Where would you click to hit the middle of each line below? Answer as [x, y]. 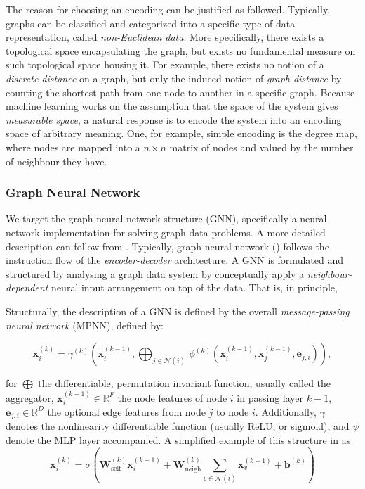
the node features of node [172, 397]
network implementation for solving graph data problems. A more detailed [166, 232]
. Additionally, [286, 411]
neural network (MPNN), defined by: [85, 325]
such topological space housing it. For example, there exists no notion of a [165, 64]
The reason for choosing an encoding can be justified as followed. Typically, [168, 9]
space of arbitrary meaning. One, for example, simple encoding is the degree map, [181, 133]
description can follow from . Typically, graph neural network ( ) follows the [167, 246]
